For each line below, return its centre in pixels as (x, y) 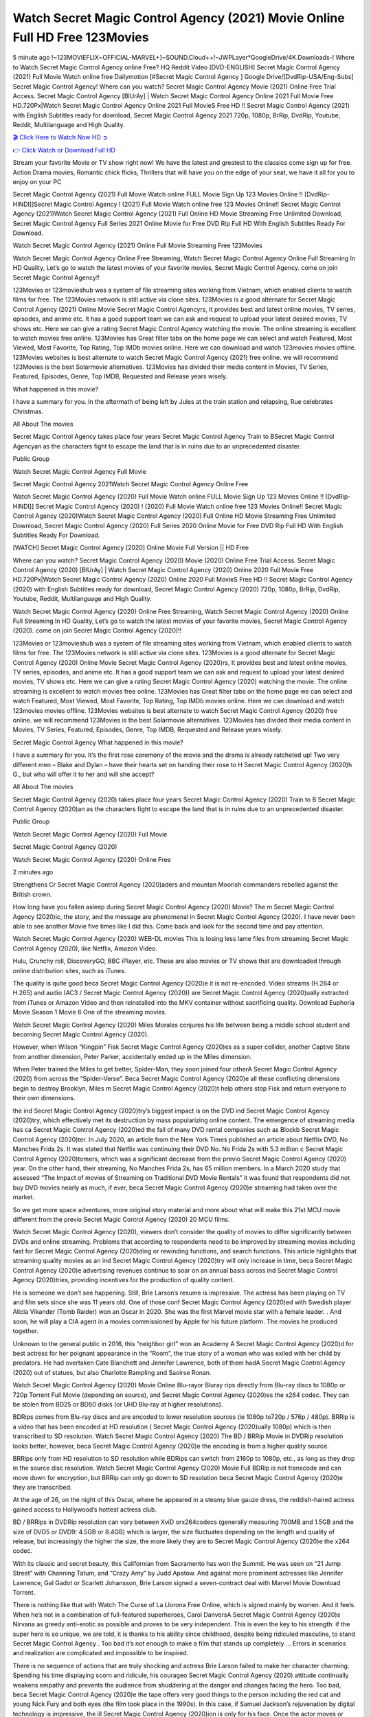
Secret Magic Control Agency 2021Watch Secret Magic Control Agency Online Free (131, 484)
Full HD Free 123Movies (81, 37)
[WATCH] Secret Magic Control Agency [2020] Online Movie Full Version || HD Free (131, 548)
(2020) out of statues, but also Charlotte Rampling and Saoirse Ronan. (112, 1372)
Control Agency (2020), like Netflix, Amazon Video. (85, 948)
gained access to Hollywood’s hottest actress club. (85, 1509)
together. (26, 1331)
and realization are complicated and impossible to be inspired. (101, 1653)
